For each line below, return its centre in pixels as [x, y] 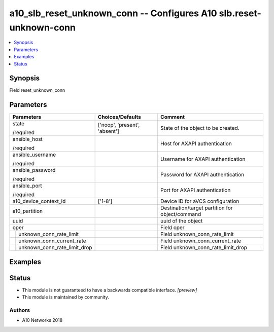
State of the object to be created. [200, 128]
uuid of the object [182, 221]
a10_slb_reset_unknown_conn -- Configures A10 [113, 13]
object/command [181, 214]
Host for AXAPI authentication [196, 143]
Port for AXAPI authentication [196, 190]
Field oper [173, 228]
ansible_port [27, 186]
